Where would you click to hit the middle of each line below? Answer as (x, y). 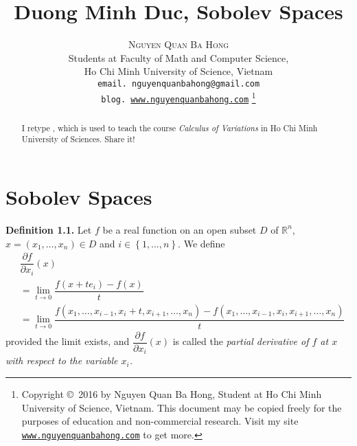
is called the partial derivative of (241, 341)
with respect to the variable (62, 360)
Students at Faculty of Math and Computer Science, (178, 57)
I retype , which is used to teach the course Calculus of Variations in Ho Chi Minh (170, 127)
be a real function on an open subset (180, 229)
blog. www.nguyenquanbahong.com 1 (178, 97)
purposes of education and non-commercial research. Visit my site (160, 421)
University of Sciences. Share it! (78, 139)
